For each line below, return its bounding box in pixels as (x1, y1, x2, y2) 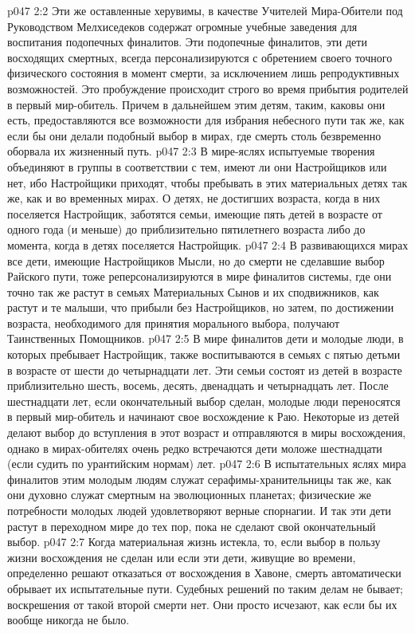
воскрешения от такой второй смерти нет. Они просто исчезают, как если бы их (7, 596, 397, 612)
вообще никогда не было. (7, 611, 130, 628)
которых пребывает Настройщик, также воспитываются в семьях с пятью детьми (7, 346, 401, 363)
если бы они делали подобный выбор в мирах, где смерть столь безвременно (7, 127, 382, 144)
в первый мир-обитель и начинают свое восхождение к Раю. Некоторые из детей (7, 408, 400, 425)
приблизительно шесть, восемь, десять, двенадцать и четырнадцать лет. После (7, 377, 389, 394)
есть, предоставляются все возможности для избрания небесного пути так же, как (7, 112, 405, 128)
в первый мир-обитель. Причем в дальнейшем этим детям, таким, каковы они (7, 96, 386, 112)
